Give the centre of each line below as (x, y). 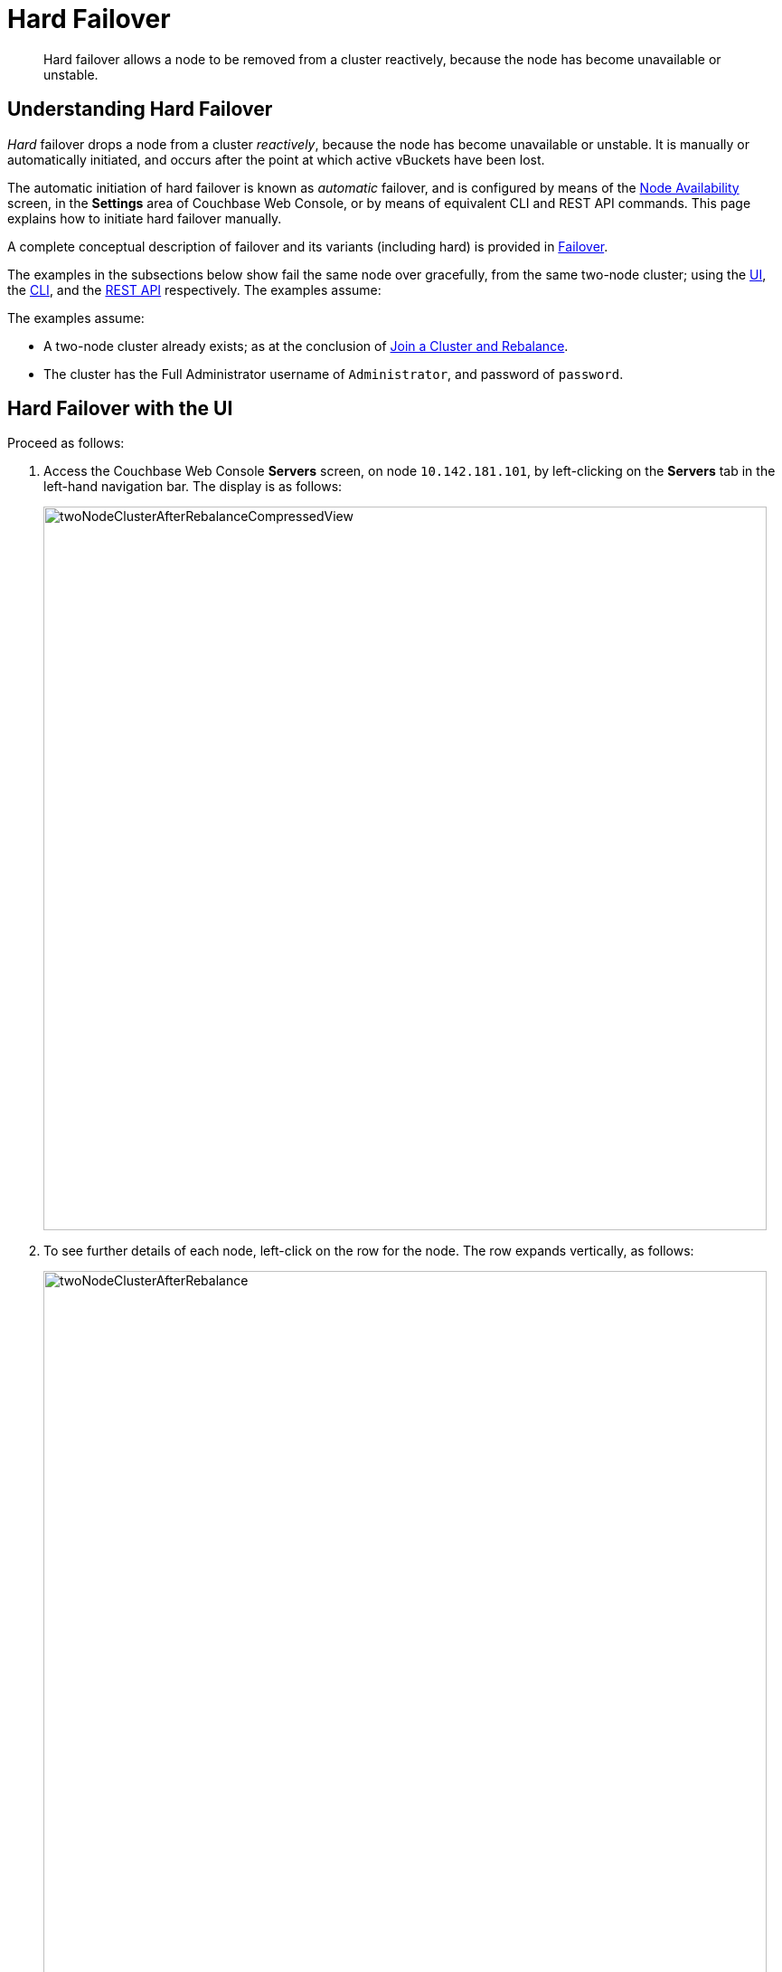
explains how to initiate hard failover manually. (145, 218)
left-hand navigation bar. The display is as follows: (193, 487)
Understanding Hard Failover (140, 109)
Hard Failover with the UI (120, 409)
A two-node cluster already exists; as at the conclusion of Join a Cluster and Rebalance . (306, 346)
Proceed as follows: (66, 443)
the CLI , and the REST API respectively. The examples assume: (194, 289)
